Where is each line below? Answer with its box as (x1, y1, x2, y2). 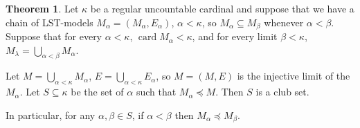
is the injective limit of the (237, 68, 350, 83)
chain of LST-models (6, 15, 93, 29)
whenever (264, 15, 304, 29)
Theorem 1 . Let (6, 1, 79, 15)
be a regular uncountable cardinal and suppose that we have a (90, 1, 354, 15)
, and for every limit (192, 29, 278, 44)
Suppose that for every (6, 29, 102, 44)
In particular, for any (6, 107, 96, 122)
